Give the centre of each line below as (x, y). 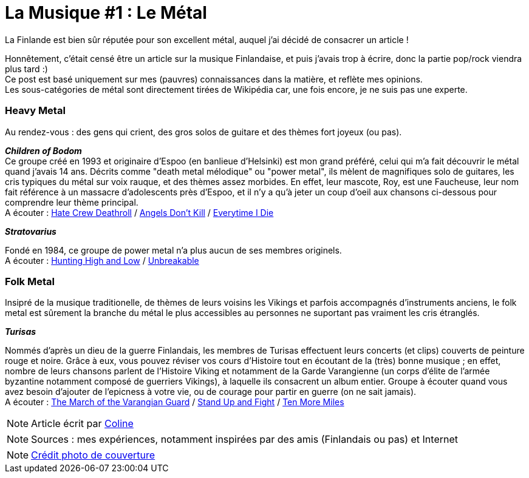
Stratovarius (31, 231)
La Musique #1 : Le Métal (106, 13)
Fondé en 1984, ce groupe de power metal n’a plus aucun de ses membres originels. (173, 250)
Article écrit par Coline (82, 424)
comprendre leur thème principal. (72, 202)
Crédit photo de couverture (93, 455)
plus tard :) (26, 69)
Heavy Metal (35, 111)
